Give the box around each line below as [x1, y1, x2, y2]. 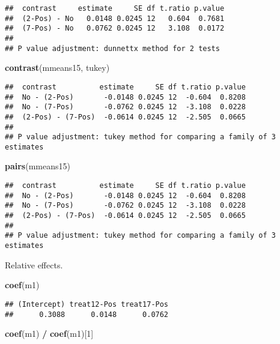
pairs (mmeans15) [5, 160, 70, 172]
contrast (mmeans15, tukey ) [5, 61, 110, 74]
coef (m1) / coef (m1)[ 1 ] [5, 327, 94, 340]
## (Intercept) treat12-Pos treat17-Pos [5, 300, 169, 309]
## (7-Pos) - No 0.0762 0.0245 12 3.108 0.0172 [5, 24, 225, 33]
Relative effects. [5, 258, 63, 271]
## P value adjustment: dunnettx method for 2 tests [5, 44, 220, 53]
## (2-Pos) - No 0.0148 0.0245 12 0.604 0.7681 [5, 14, 225, 23]
